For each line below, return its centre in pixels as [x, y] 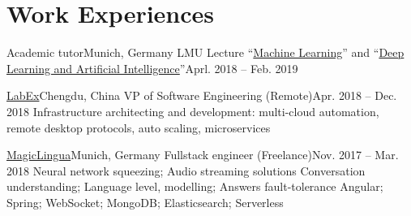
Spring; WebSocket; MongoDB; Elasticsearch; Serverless [145, 202]
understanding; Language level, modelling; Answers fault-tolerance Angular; [195, 186]
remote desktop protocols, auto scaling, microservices [139, 127]
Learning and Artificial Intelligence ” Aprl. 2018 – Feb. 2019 [152, 68]
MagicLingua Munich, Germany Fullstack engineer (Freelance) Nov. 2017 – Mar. [203, 155]
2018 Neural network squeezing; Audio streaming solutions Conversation [186, 170]
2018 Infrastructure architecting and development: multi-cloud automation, [193, 111]
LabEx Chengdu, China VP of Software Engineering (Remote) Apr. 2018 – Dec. [202, 95]
